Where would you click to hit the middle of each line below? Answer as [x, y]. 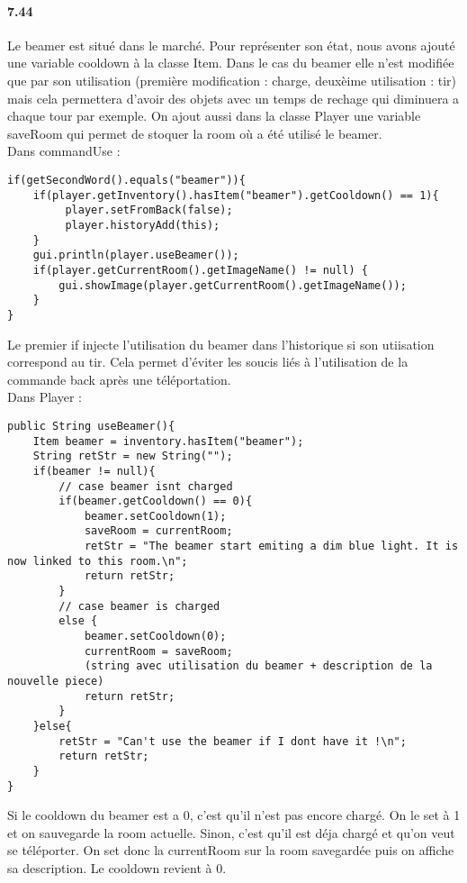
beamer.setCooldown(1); [155, 516]
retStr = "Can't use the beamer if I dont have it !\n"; [233, 741]
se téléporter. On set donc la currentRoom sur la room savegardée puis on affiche [231, 850]
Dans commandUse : [64, 151]
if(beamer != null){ [94, 471]
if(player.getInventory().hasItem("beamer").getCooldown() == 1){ [236, 195]
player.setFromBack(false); [149, 210]
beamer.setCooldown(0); [155, 637]
